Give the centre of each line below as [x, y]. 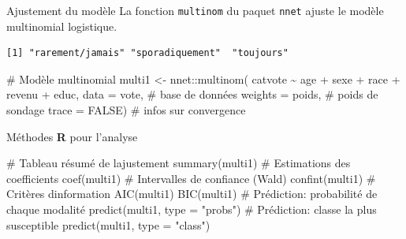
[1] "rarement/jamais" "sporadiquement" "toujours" [147, 53]
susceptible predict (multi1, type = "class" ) [108, 224]
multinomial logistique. [62, 26]
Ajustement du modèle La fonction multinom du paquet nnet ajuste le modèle [195, 10]
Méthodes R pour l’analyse [72, 136]
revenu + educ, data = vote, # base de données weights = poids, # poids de [192, 94]
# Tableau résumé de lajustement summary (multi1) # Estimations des [179, 163]
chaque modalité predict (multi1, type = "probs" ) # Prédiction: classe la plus [192, 209]
